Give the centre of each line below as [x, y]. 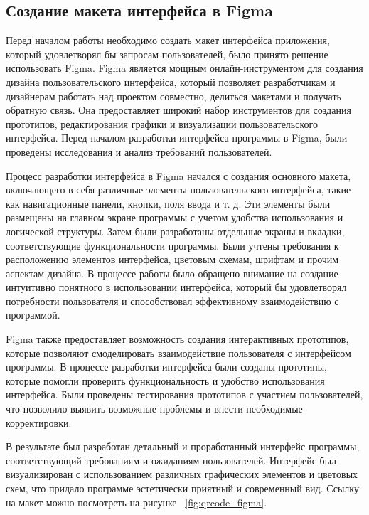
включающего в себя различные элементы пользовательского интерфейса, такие [178, 190]
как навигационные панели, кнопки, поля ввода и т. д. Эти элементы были [168, 203]
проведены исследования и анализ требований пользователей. [139, 151]
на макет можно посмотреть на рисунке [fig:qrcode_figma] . [137, 502]
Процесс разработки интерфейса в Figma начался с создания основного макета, [178, 175]
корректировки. [39, 422]
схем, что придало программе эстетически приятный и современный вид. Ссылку [182, 488]
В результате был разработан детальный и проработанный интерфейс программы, [183, 446]
